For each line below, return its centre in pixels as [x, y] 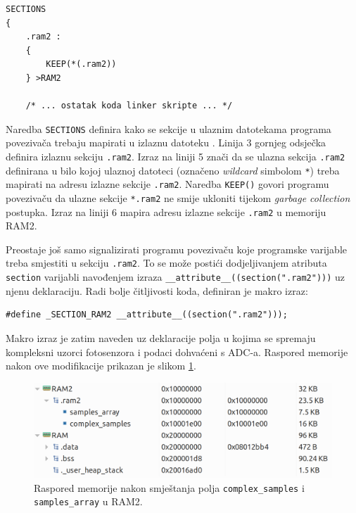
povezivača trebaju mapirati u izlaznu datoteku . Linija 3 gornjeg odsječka [166, 142]
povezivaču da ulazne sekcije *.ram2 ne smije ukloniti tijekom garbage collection [178, 197]
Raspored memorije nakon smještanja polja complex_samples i [169, 487]
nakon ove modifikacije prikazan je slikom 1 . [101, 366]
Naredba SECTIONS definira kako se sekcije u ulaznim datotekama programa [169, 128]
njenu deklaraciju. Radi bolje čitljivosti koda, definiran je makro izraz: [157, 290]
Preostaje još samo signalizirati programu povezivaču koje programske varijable [177, 249]
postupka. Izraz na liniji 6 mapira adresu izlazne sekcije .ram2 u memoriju [166, 211]
